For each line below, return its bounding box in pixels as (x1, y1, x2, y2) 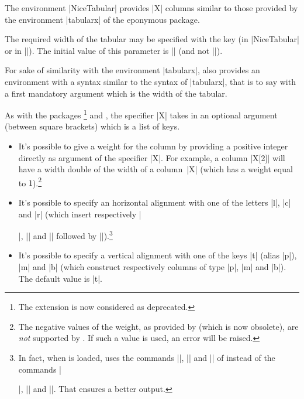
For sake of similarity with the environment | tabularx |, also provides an (5, 64, 260, 76)
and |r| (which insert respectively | (18, 207, 141, 220)
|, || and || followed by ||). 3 (18, 228, 113, 241)
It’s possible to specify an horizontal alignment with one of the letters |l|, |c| (18, 196, 291, 209)
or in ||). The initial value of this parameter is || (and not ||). (5, 44, 223, 56)
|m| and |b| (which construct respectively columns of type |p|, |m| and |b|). (18, 261, 286, 273)
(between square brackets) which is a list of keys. (5, 120, 180, 132)
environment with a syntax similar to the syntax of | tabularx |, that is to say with (5, 75, 296, 87)
